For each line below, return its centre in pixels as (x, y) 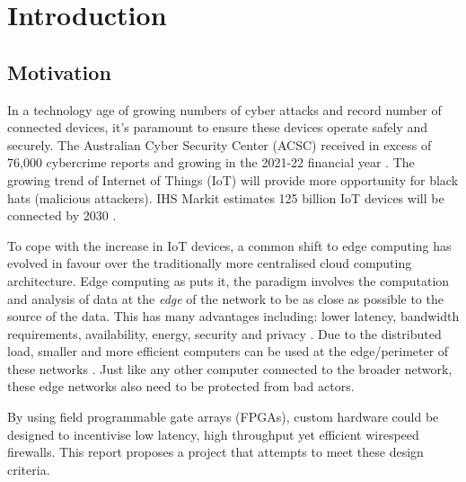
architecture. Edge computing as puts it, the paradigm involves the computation (229, 280)
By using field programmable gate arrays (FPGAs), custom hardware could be (223, 417)
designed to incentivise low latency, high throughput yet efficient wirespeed (213, 434)
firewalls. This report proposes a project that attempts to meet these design (215, 452)
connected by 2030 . (62, 215)
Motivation (59, 71)
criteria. (29, 469)
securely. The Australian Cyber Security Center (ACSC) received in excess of (220, 144)
